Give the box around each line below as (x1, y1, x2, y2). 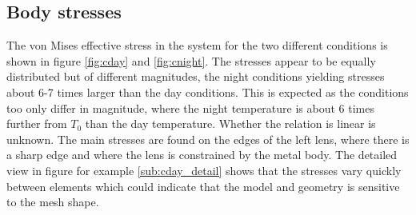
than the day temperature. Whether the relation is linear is (85, 115, 376, 132)
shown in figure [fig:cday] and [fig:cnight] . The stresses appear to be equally (6, 52, 376, 69)
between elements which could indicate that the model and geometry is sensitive (6, 177, 400, 194)
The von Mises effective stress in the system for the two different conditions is (6, 37, 388, 54)
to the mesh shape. (6, 193, 99, 210)
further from (6, 115, 67, 132)
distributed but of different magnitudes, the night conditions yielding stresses (6, 68, 385, 85)
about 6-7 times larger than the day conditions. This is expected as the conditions (6, 83, 409, 100)
